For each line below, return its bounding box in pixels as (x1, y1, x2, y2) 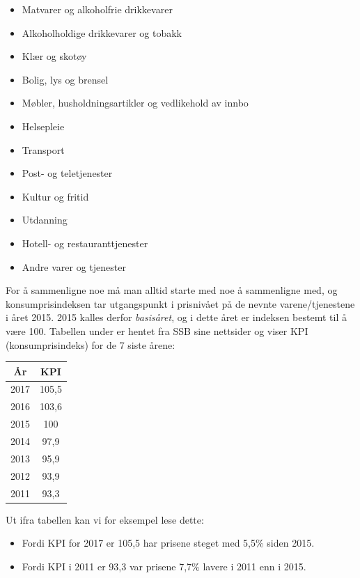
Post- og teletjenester (22, 166, 113, 180)
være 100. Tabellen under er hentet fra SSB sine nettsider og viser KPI (6, 323, 308, 338)
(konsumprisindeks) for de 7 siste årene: (6, 337, 175, 352)
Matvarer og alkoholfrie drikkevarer (22, 2, 173, 16)
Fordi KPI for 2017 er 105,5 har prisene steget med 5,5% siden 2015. (22, 536, 315, 550)
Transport (22, 142, 65, 157)
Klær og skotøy (22, 49, 87, 63)
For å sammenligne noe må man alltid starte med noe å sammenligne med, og (6, 283, 338, 297)
